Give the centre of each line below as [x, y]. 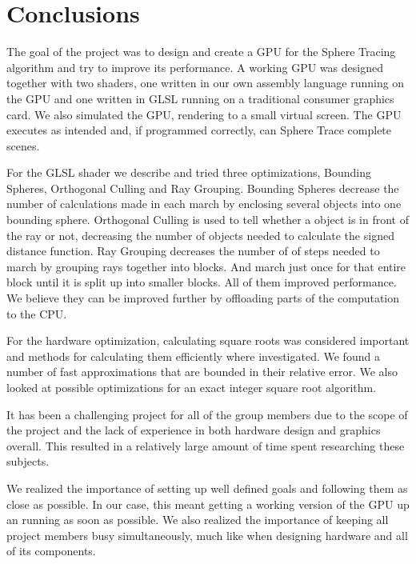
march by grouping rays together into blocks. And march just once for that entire [206, 266]
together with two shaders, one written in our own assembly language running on [206, 83]
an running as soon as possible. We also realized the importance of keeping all [198, 520]
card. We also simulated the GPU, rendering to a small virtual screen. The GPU [204, 114]
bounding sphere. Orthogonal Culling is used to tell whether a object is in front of [208, 220]
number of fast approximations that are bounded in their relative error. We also [202, 372]
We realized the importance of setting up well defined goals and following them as [207, 488]
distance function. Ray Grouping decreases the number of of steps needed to [193, 251]
